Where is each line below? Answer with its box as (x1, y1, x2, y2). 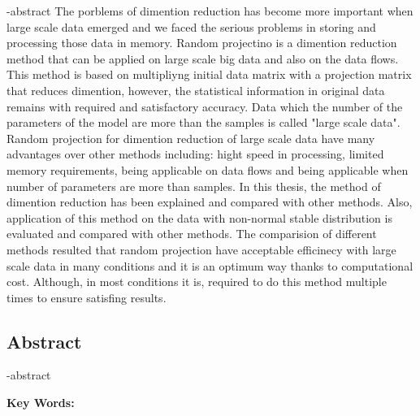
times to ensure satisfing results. (6, 288, 167, 305)
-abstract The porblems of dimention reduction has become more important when (6, 2, 414, 19)
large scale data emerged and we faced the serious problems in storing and (6, 18, 376, 35)
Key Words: (6, 394, 75, 411)
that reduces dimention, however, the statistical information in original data (6, 81, 385, 98)
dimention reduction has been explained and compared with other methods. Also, (6, 193, 413, 210)
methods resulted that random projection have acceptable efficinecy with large (6, 240, 396, 258)
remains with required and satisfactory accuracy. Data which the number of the (6, 97, 403, 115)
